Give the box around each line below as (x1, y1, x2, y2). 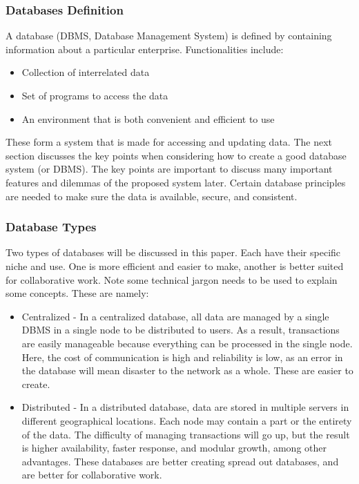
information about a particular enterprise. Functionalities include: (6, 41, 284, 56)
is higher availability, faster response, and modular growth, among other (21, 441, 327, 455)
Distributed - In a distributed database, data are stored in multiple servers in (21, 400, 349, 414)
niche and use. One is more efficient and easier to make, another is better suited (6, 258, 344, 273)
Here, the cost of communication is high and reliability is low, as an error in (21, 349, 343, 364)
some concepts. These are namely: (6, 286, 149, 300)
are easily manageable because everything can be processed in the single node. (21, 336, 353, 350)
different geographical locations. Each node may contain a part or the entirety (21, 413, 352, 427)
